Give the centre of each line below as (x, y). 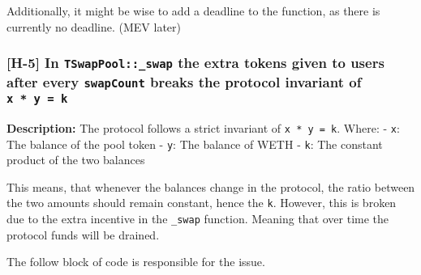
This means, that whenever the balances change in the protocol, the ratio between (211, 186)
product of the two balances (76, 160)
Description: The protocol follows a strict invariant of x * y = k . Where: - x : (203, 127)
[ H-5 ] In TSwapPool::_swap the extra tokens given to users (195, 63)
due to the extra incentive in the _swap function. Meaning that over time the (198, 219)
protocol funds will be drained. (83, 234)
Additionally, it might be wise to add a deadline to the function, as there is (193, 11)
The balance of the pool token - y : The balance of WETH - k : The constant (195, 144)
